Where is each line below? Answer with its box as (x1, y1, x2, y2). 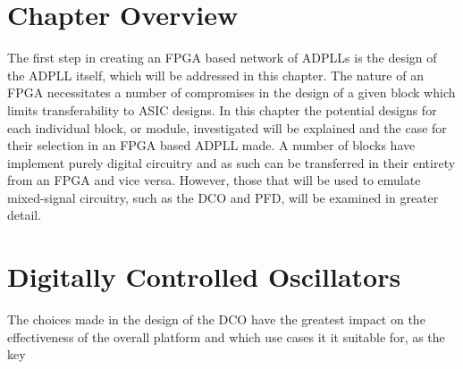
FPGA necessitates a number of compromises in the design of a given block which (7, 83, 456, 102)
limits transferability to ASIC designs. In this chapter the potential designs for (7, 100, 437, 119)
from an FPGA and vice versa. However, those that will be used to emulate (7, 171, 421, 189)
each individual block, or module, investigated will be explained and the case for (7, 118, 447, 137)
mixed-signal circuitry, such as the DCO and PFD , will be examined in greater (7, 188, 439, 206)
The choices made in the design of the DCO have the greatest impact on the (7, 310, 425, 329)
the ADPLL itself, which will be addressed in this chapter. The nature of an (7, 65, 424, 84)
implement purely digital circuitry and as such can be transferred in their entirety (7, 153, 456, 172)
